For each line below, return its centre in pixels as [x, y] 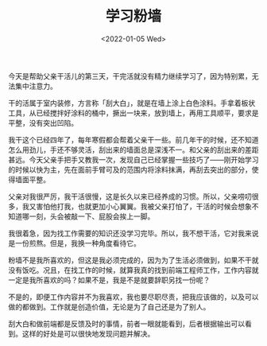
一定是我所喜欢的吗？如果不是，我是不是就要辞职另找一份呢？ [109, 280]
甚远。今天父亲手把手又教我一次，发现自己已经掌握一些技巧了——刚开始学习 [133, 159]
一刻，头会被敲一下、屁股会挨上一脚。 [92, 216]
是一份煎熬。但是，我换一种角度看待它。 [74, 243]
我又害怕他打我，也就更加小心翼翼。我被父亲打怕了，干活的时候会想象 [137, 206]
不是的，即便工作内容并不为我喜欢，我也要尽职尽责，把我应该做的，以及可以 [133, 297]
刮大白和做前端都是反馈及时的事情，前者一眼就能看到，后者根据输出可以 [126, 324]
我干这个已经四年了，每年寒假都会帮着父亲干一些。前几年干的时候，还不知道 [133, 139]
